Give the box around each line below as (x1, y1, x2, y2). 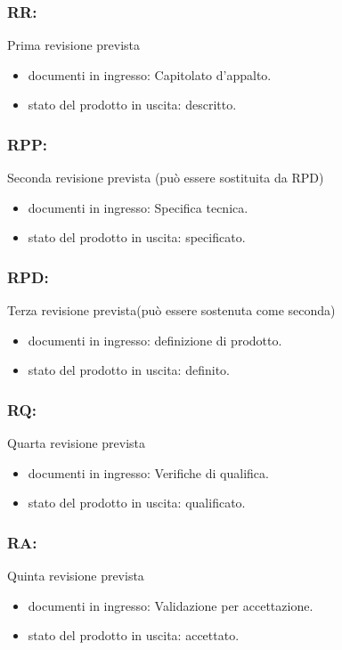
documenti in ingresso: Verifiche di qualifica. (28, 463, 269, 482)
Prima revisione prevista (7, 36, 141, 54)
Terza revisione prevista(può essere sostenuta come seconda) (7, 301, 336, 320)
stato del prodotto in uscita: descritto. (28, 95, 237, 114)
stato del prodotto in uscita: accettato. (28, 626, 240, 645)
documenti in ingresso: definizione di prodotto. (28, 330, 282, 349)
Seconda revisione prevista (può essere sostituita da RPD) (7, 168, 324, 187)
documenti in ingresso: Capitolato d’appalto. (28, 65, 272, 84)
